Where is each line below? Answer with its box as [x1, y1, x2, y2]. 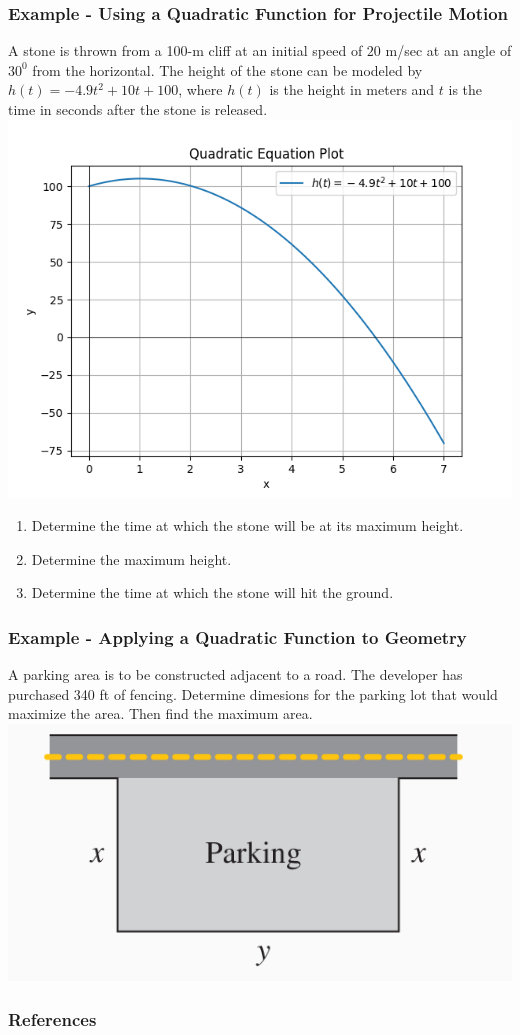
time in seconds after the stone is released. [8, 99, 268, 119]
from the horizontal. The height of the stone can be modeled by [32, 59, 423, 80]
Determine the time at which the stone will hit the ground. [31, 582, 394, 603]
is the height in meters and [269, 79, 435, 100]
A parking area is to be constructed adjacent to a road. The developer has [8, 664, 463, 685]
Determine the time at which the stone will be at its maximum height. [31, 515, 464, 536]
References [8, 1007, 97, 1032]
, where [178, 79, 223, 100]
